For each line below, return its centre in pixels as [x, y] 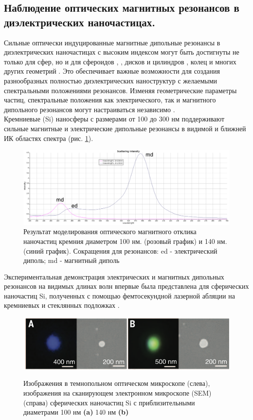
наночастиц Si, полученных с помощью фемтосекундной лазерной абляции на [119, 295]
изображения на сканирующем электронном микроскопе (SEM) [117, 392]
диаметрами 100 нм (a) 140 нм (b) [76, 412]
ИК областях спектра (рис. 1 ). [49, 138]
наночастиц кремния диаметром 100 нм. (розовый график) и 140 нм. [125, 241]
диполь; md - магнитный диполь [72, 260]
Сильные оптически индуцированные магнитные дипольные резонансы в [112, 42]
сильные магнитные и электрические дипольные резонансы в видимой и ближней [125, 128]
